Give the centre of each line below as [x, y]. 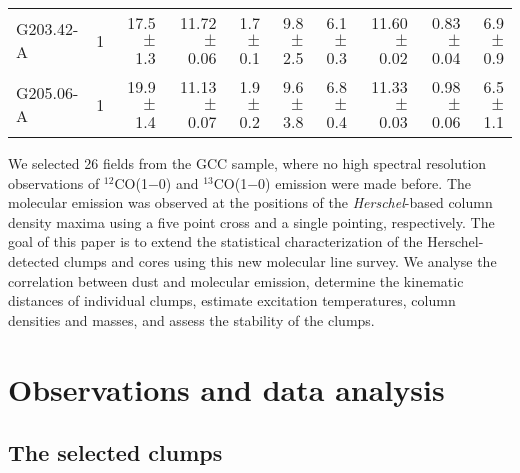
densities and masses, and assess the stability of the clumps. [191, 319]
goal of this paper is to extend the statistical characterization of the [215, 241]
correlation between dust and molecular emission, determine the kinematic [236, 280]
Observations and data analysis [226, 388]
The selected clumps [115, 452]
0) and [178, 182]
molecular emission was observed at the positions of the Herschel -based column [250, 202]
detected [34, 260]
